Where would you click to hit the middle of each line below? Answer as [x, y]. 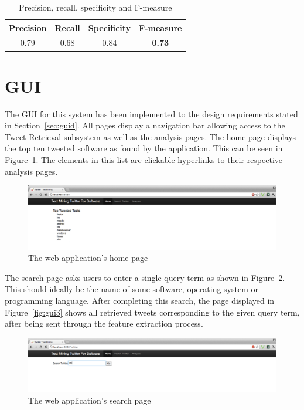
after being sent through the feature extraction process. [104, 323]
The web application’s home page [88, 258]
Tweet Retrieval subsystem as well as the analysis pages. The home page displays [151, 136]
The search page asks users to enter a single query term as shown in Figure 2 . [145, 277]
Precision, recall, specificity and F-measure [95, 7]
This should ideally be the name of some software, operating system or [131, 289]
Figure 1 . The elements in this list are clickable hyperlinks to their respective [144, 160]
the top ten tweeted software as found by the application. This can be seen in [144, 148]
